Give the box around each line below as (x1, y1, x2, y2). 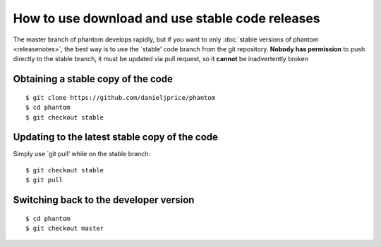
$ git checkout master (25, 224, 104, 232)
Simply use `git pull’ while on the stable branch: (13, 150, 151, 158)
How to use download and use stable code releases (13, 11, 320, 26)
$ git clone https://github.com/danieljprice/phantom (25, 94, 215, 101)
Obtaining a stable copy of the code (13, 73, 173, 85)
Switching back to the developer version (13, 194, 195, 206)
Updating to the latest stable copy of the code (13, 131, 219, 144)
